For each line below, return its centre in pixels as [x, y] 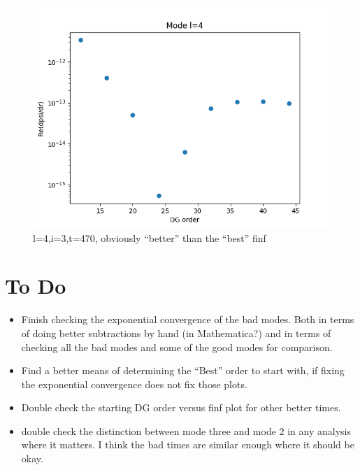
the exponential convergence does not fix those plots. [134, 384]
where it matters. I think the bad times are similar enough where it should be [188, 444]
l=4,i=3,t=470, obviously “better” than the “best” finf [150, 237]
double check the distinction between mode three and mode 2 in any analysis [186, 430]
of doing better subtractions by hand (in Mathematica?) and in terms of [176, 333]
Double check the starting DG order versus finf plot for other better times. [181, 407]
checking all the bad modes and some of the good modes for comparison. [177, 347]
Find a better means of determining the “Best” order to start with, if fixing [183, 370]
